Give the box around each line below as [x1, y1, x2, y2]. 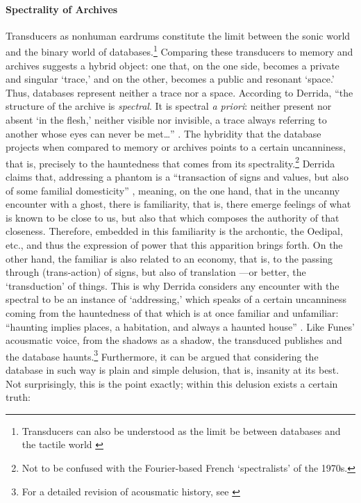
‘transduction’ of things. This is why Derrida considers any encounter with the [6, 278, 339, 292]
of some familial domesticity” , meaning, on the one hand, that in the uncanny [6, 183, 340, 197]
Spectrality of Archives [6, 1, 118, 16]
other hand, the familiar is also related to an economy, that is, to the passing [6, 251, 333, 265]
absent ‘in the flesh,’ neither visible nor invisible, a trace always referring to [6, 113, 327, 127]
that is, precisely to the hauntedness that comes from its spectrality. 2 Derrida [6, 154, 335, 170]
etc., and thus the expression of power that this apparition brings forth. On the [6, 238, 343, 252]
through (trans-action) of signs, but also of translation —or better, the [6, 265, 306, 279]
